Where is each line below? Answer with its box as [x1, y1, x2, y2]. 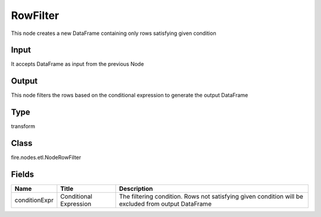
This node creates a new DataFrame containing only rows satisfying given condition [11, 30, 216, 37]
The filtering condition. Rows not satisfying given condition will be [119, 193, 303, 201]
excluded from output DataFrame [119, 200, 212, 208]
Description [119, 184, 153, 193]
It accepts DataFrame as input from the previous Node [11, 60, 144, 68]
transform [11, 123, 36, 130]
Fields [11, 169, 34, 179]
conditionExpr [14, 196, 53, 205]
